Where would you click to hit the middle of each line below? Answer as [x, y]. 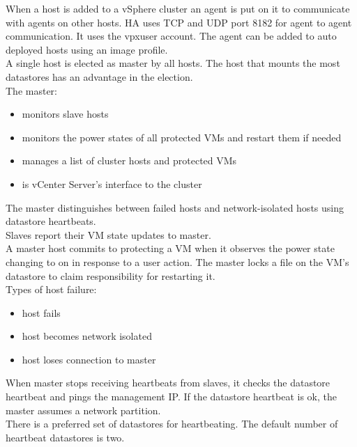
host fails [41, 312]
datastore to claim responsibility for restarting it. [111, 275]
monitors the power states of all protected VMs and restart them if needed [182, 137]
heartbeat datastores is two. [65, 437]
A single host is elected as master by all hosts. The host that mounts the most [173, 63]
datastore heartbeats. [51, 221]
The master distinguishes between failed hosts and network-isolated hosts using [175, 207]
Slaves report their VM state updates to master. [108, 234]
